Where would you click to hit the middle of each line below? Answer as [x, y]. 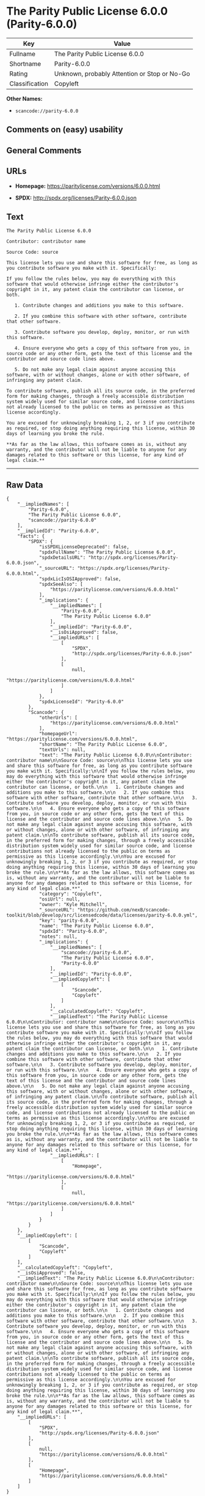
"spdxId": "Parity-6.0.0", [73, 932]
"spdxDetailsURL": [62, 558]
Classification [29, 84]
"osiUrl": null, [59, 899]
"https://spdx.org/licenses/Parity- [124, 569]
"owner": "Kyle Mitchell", [73, 905]
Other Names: [24, 98]
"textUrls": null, [62, 750]
